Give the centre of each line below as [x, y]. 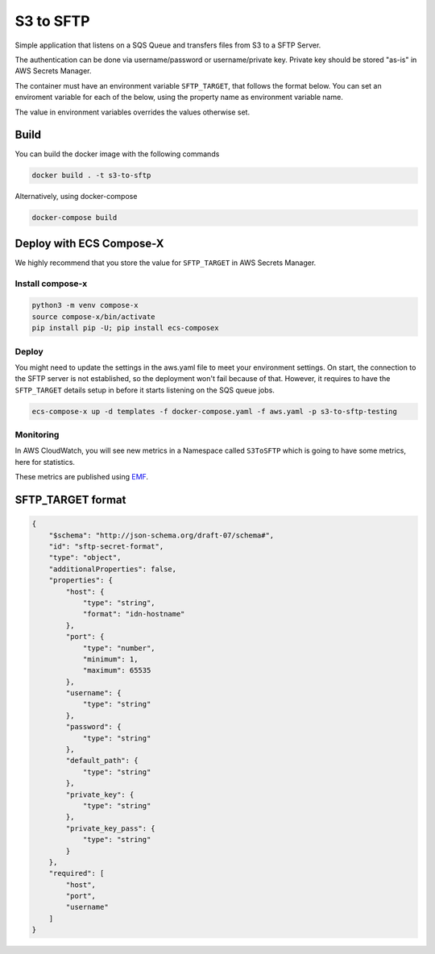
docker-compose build [75, 218]
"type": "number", [119, 648]
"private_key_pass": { [111, 828]
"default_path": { [102, 761]
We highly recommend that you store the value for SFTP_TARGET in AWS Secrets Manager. [166, 263]
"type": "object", [85, 558]
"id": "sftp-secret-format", [106, 546]
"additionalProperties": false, [113, 569]
